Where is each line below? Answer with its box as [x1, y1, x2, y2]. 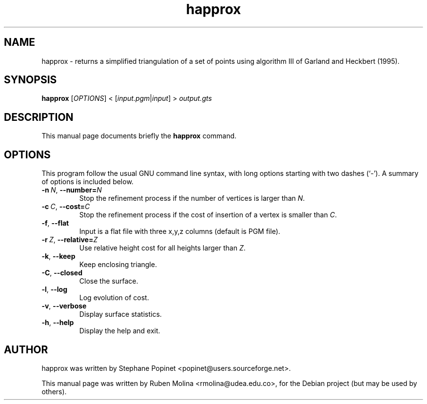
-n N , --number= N [41, 186, 102, 194]
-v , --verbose [41, 302, 87, 310]
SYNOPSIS [4, 74, 57, 86]
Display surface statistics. [79, 310, 162, 319]
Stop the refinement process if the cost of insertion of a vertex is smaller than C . [79, 211, 337, 219]
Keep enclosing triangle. [79, 260, 157, 269]
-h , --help [41, 318, 74, 327]
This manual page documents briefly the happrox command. [41, 132, 237, 140]
